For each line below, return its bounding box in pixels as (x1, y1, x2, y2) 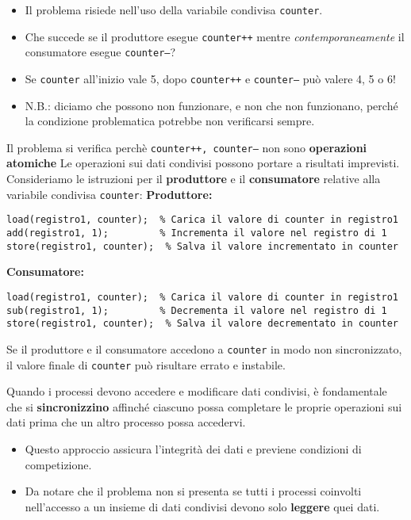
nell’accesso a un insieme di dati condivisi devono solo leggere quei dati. (25, 498, 380, 514)
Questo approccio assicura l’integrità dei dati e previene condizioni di (25, 440, 362, 457)
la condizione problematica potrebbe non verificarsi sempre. (25, 113, 315, 129)
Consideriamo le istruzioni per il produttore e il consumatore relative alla (6, 170, 381, 187)
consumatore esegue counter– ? (25, 44, 176, 60)
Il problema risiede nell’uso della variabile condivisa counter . (25, 2, 323, 17)
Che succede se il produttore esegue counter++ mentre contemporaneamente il (25, 28, 405, 44)
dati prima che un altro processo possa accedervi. (6, 414, 246, 430)
